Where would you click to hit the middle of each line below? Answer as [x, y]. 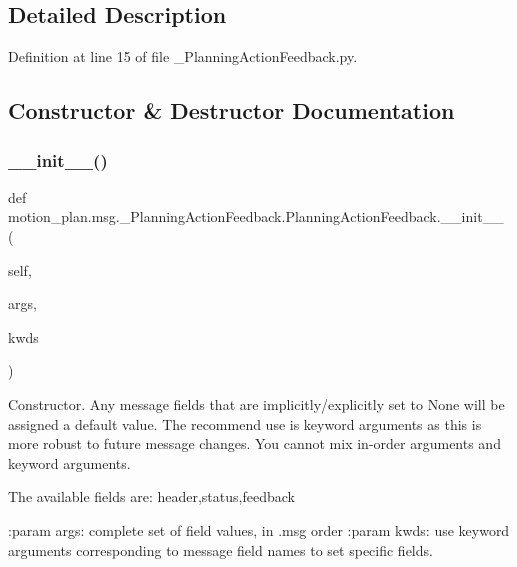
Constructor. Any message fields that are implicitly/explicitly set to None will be [256, 403]
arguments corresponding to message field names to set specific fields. [220, 549]
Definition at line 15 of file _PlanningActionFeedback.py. [183, 56]
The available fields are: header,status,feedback [151, 496]
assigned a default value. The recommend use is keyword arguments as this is [245, 423]
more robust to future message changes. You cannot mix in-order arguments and [254, 443]
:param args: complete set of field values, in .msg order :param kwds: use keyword [259, 529]
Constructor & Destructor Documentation [231, 110]
